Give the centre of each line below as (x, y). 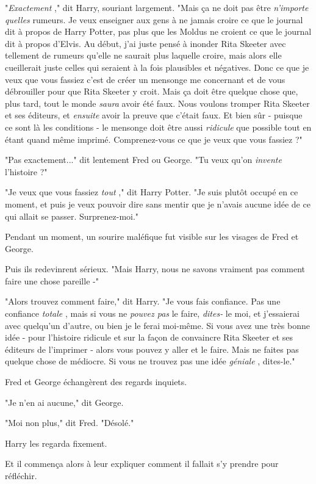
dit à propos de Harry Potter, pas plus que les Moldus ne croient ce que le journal (158, 31)
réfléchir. (21, 475)
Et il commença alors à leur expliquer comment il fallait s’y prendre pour (142, 464)
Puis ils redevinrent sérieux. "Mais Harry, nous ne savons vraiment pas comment (155, 269)
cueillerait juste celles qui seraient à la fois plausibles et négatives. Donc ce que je (157, 67)
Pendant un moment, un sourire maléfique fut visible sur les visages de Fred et (152, 237)
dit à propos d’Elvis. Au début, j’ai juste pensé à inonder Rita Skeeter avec (145, 43)
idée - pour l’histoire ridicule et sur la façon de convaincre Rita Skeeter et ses (149, 337)
